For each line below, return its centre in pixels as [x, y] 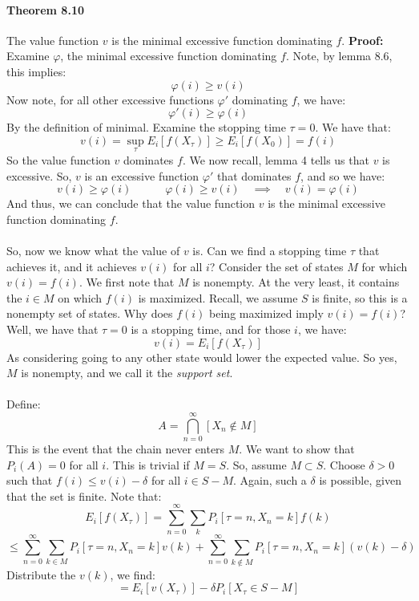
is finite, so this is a [360, 297]
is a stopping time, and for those [211, 329]
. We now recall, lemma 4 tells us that [276, 159]
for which [385, 266]
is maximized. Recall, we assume [218, 297]
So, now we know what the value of [93, 250]
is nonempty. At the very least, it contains [296, 282]
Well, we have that [52, 329]
